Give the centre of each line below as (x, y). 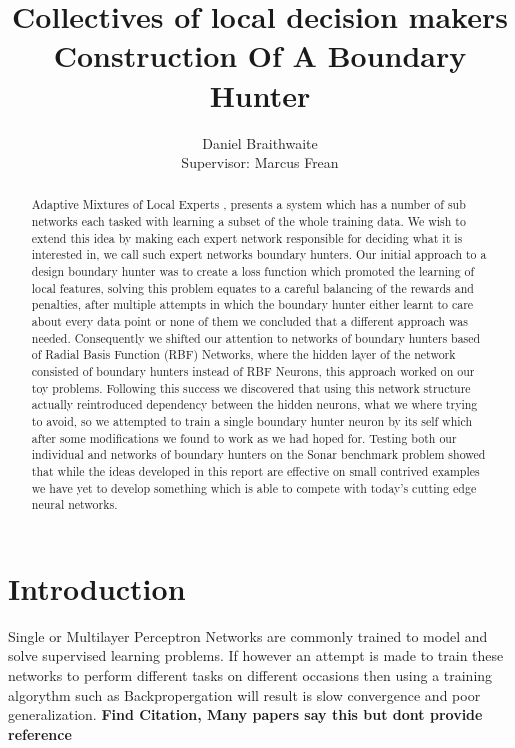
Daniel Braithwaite (260, 142)
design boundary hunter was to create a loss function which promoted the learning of (253, 271)
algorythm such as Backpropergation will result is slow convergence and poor (244, 694)
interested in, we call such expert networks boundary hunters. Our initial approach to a (259, 254)
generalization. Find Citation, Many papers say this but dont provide (245, 714)
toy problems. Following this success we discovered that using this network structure (251, 387)
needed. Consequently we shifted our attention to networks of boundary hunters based (256, 337)
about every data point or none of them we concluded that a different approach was (249, 321)
